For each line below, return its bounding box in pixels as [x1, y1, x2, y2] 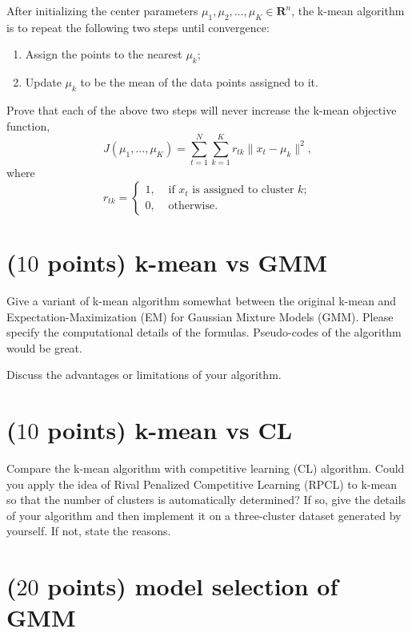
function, [6, 117, 50, 134]
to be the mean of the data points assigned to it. [80, 74, 318, 91]
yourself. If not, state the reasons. [6, 522, 171, 539]
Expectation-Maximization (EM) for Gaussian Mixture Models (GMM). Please [6, 308, 394, 325]
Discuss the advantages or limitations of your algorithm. [6, 366, 282, 383]
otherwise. [168, 200, 218, 212]
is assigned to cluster [192, 184, 294, 196]
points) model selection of [47, 570, 338, 603]
